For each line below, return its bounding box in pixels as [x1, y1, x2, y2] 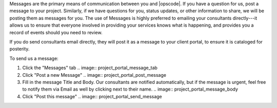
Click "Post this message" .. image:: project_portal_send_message [22, 93, 163, 99]
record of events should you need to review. [9, 29, 103, 35]
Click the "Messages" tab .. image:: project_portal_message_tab [22, 64, 157, 71]
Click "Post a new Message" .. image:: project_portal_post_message [22, 72, 167, 78]
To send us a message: [9, 55, 58, 61]
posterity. [9, 46, 30, 52]
